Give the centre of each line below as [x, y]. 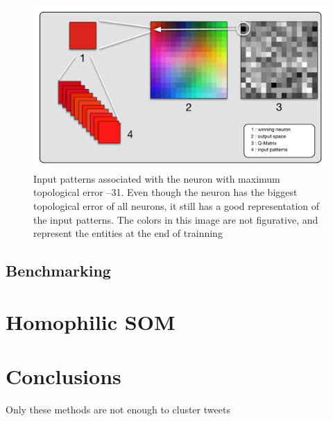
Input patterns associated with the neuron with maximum [157, 178]
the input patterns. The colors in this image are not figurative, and [176, 219]
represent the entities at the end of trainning [128, 233]
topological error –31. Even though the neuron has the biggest [165, 192]
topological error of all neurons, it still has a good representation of [177, 205]
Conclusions [63, 376]
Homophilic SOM [91, 321]
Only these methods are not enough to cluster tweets [118, 410]
